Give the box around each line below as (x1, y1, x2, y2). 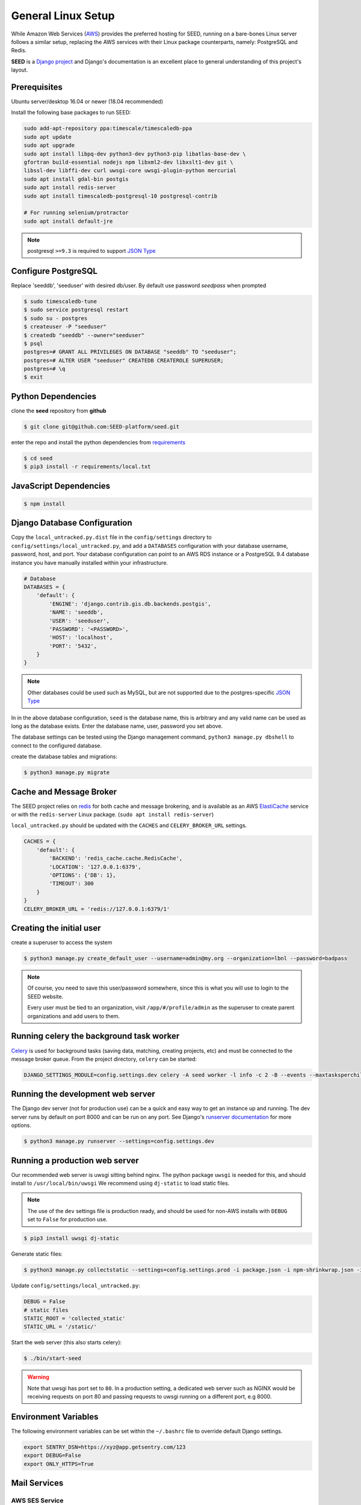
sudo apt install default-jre (23, 217, 113, 225)
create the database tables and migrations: (11, 753, 117, 760)
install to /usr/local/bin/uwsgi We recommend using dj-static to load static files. (11, 1180, 230, 1187)
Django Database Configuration (11, 518, 132, 528)
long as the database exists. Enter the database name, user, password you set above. (11, 722, 223, 730)
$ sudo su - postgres (23, 315, 88, 321)
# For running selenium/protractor (23, 209, 129, 216)
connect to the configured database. (11, 742, 102, 749)
